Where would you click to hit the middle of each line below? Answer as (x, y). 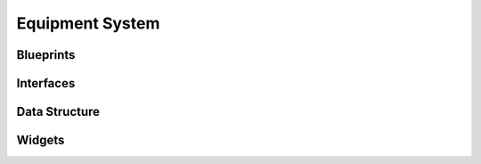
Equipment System (88, 23)
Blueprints (46, 55)
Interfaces (46, 83)
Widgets (41, 140)
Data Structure (58, 112)
